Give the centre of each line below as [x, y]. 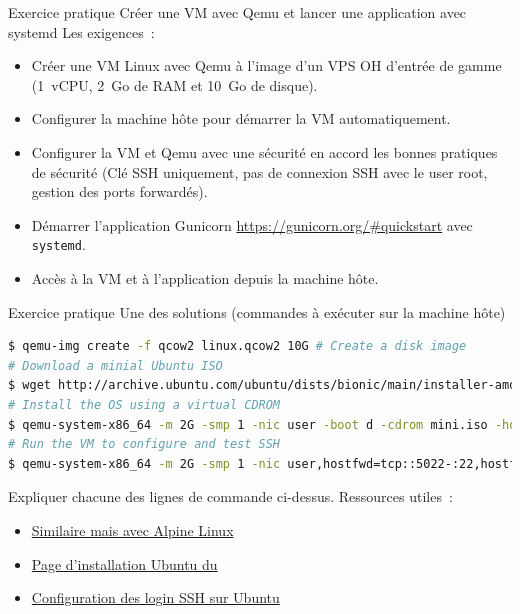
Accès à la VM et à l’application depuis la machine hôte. [205, 278]
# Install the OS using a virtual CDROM [144, 404]
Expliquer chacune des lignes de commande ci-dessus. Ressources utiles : [230, 496]
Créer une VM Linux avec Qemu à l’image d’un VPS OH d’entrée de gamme [266, 65]
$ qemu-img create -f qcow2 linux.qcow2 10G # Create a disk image [237, 346]
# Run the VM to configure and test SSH [144, 444]
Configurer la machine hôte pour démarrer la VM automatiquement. [241, 118]
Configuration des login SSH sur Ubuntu [155, 597]
